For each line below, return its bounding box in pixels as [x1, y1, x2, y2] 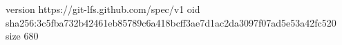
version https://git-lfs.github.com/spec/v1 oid [6, 2, 200, 16]
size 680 [6, 29, 39, 43]
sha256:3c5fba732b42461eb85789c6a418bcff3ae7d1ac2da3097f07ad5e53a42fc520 [6, 15, 336, 29]
